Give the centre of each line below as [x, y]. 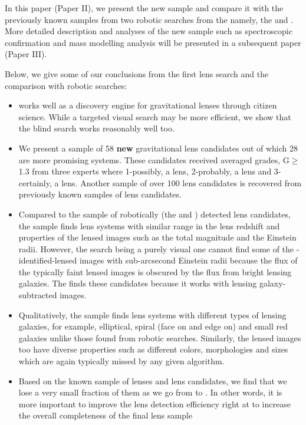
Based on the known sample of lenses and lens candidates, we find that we [153, 380]
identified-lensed [48, 260]
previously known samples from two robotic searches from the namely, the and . [149, 19]
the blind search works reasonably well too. [96, 128]
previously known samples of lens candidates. [100, 194]
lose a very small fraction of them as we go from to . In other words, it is [150, 392]
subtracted [38, 295]
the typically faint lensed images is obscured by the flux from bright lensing [155, 271]
